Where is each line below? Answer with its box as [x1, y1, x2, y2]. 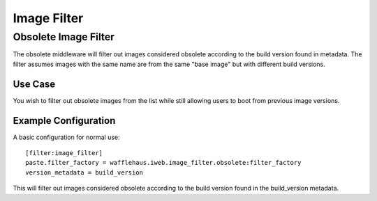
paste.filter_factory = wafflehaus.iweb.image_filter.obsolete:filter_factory [25, 159, 302, 167]
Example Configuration [13, 115, 116, 127]
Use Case [13, 78, 56, 90]
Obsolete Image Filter [13, 31, 115, 43]
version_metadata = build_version [25, 168, 143, 177]
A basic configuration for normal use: [13, 133, 120, 141]
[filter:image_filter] [25, 149, 103, 156]
